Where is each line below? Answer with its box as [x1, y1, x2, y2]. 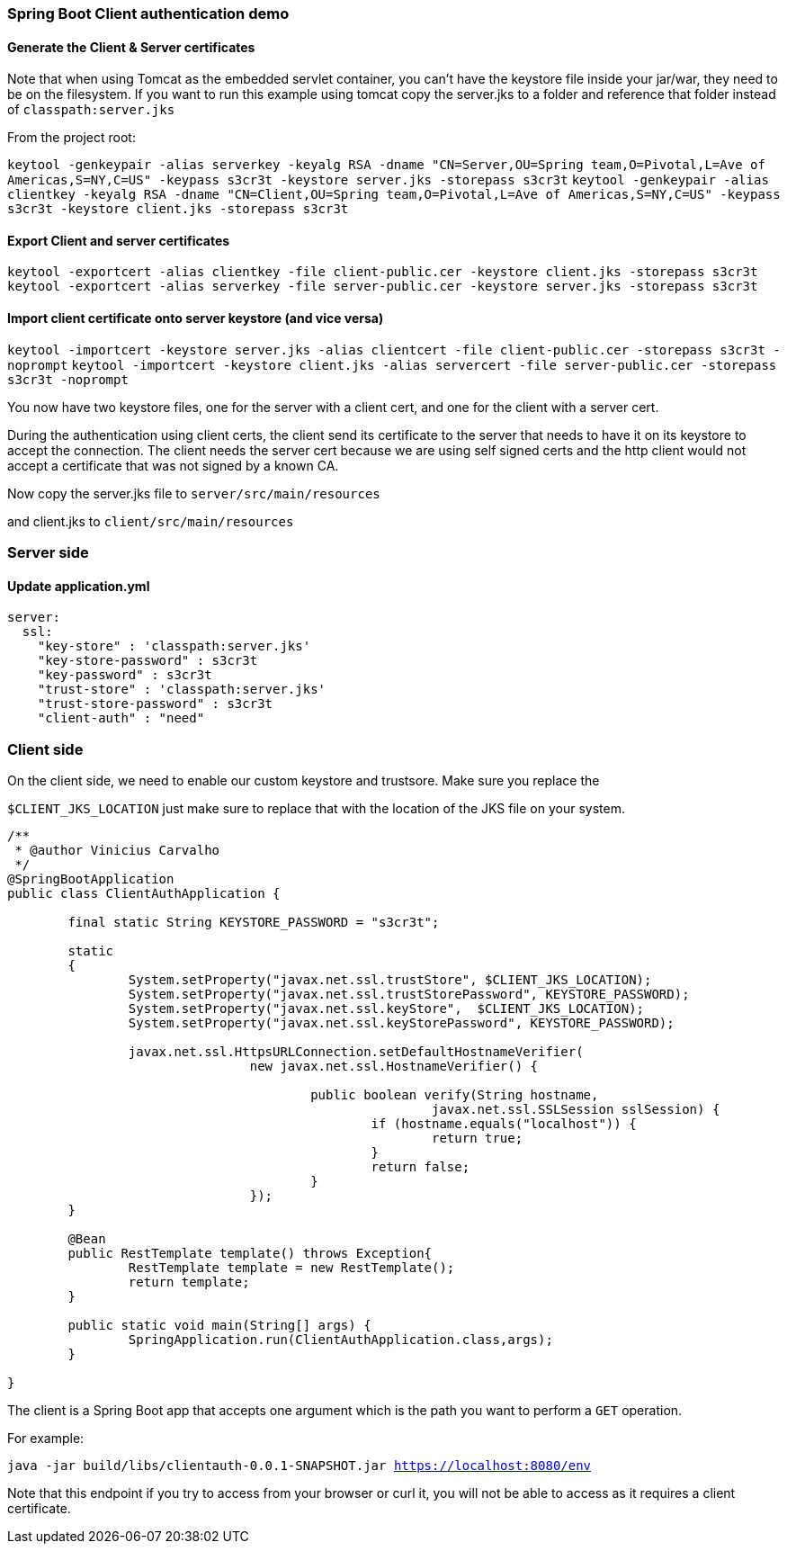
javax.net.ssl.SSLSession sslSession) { [432, 1102, 720, 1116]
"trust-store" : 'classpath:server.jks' [37, 682, 326, 697]
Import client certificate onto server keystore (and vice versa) [7, 310, 384, 327]
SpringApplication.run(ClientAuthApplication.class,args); [128, 1332, 553, 1347]
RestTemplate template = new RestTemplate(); [128, 1260, 455, 1275]
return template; [128, 1275, 250, 1289]
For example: [7, 1430, 85, 1446]
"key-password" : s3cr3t [37, 668, 212, 683]
